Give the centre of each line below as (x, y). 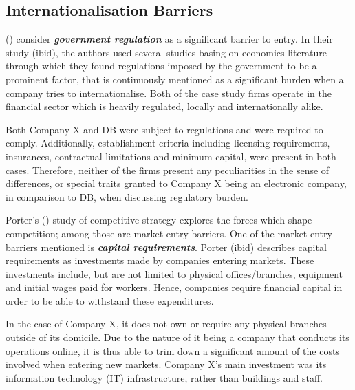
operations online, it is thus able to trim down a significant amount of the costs (173, 350)
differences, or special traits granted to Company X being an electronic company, (176, 183)
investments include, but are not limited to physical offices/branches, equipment (174, 273)
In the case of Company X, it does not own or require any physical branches (166, 324)
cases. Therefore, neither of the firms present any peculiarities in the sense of (168, 170)
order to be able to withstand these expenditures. (110, 300)
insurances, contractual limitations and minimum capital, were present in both (171, 156)
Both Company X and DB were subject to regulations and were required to (164, 129)
